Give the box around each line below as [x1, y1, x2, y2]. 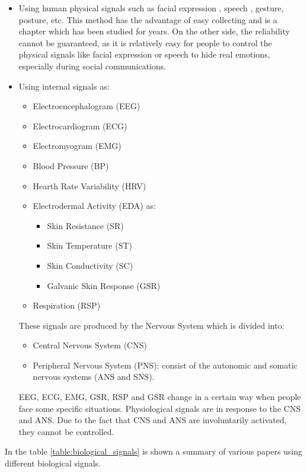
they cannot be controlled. [18, 425, 114, 437]
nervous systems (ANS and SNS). [33, 370, 155, 383]
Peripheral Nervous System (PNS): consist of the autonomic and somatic [33, 358, 298, 371]
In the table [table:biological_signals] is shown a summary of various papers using [5, 445, 303, 458]
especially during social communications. [18, 59, 167, 72]
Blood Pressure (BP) [33, 159, 109, 172]
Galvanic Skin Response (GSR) [47, 279, 161, 291]
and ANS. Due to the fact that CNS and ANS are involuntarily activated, [18, 414, 287, 426]
